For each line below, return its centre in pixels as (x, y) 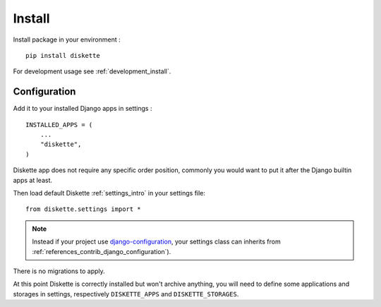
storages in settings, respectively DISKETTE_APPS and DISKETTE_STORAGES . (126, 294)
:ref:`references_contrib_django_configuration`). (102, 251)
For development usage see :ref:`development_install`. (92, 71)
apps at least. (33, 180)
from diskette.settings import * (83, 209)
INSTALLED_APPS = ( (59, 125)
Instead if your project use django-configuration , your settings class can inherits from (157, 242)
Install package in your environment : (67, 40)
